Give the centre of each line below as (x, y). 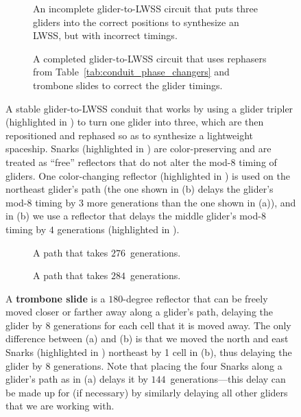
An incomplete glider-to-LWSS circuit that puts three (145, 8)
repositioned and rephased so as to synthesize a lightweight (130, 135)
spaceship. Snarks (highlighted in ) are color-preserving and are (139, 148)
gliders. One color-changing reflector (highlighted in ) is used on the (148, 175)
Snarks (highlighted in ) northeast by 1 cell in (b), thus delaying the (149, 352)
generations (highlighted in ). (118, 229)
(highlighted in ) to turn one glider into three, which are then (135, 122)
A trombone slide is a (56, 298)
